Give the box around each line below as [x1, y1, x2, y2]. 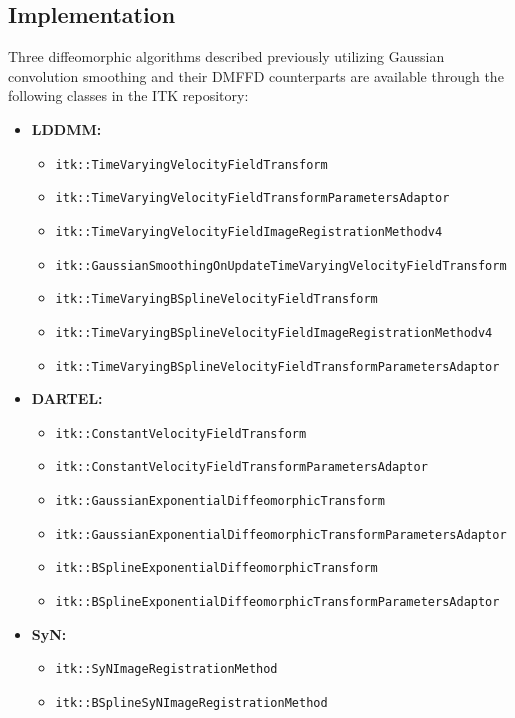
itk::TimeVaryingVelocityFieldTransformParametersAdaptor [55, 191, 450, 206]
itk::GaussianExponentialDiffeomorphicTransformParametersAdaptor [55, 527, 507, 542]
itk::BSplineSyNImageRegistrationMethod [55, 695, 328, 710]
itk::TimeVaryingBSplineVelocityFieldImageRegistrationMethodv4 [55, 325, 493, 340]
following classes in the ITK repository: [8, 85, 249, 106]
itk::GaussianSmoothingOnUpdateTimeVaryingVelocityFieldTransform [55, 258, 507, 273]
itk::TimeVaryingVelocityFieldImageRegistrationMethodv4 [55, 224, 443, 239]
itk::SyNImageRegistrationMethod [55, 662, 278, 677]
